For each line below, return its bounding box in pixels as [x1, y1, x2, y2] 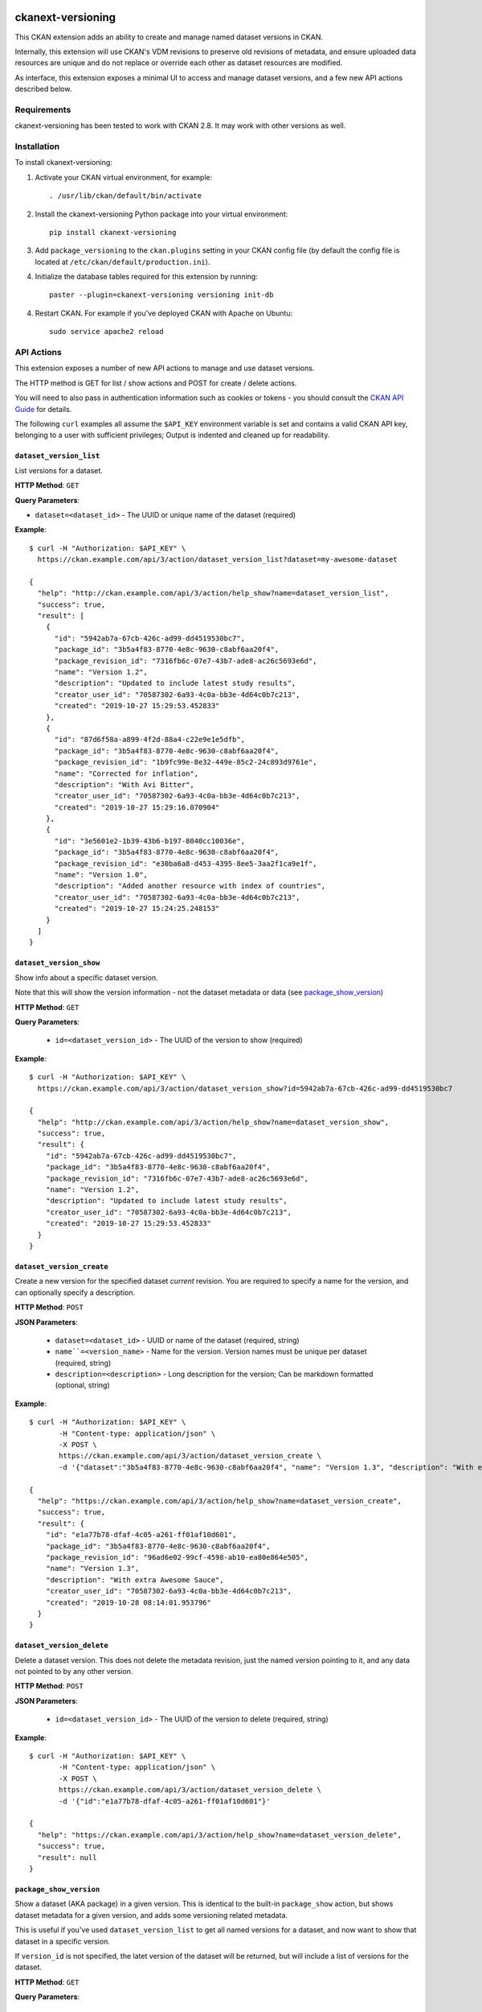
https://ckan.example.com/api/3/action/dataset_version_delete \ [59, 1785, 321, 1795]
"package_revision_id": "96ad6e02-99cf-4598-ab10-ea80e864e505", [45, 1552, 309, 1561]
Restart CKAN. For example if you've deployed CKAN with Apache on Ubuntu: [35, 308, 293, 318]
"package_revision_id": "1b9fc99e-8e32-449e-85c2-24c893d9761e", [54, 757, 317, 767]
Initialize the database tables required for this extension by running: [35, 272, 259, 282]
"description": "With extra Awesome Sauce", [45, 1575, 224, 1585]
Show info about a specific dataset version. [14, 972, 158, 982]
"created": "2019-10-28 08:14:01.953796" [45, 1598, 212, 1607]
